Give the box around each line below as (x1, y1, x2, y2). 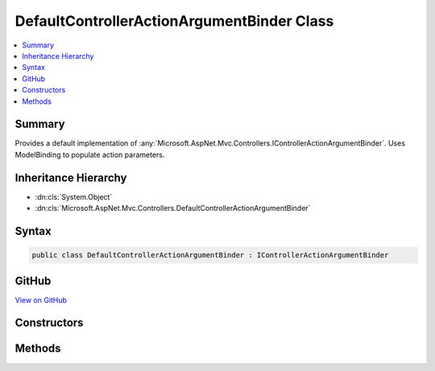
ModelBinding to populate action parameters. (14, 150, 165, 159)
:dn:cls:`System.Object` (35, 192, 113, 201)
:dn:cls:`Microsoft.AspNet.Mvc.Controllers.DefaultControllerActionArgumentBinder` (35, 204, 311, 213)
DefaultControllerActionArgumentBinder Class (14, 12, 334, 30)
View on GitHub (14, 295, 68, 305)
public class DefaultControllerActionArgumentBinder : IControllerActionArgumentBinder (31, 250, 389, 260)
